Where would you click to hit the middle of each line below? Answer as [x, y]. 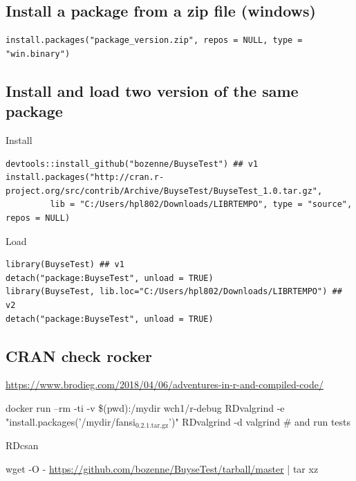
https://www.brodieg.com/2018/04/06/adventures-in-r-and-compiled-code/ [165, 384]
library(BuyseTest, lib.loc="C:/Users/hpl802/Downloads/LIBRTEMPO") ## [174, 292]
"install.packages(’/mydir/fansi [71, 421]
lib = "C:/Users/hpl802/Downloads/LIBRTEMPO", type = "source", [201, 205]
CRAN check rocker [79, 355]
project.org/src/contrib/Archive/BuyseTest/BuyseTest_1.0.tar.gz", [164, 191]
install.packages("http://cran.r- [85, 178]
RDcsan [22, 445]
